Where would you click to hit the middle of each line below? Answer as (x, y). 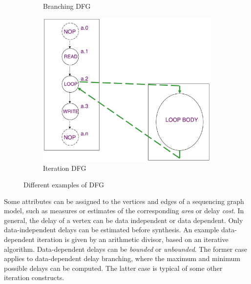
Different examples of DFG (64, 185)
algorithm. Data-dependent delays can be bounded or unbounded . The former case (125, 249)
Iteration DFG (65, 168)
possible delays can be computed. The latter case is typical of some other (113, 268)
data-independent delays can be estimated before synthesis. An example (112, 230)
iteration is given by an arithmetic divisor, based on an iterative (133, 239)
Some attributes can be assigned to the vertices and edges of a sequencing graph (124, 201)
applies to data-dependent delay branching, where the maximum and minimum (122, 258)
